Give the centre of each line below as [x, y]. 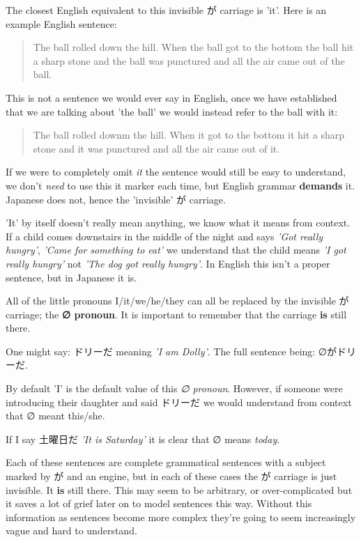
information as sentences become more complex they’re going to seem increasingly [181, 517]
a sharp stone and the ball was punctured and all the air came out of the [189, 60]
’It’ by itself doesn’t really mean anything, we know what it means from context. [178, 223]
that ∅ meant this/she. [55, 416]
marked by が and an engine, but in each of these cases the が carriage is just [171, 476]
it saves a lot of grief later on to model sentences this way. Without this [159, 503]
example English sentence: [61, 23]
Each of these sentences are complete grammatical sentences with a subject [166, 462]
